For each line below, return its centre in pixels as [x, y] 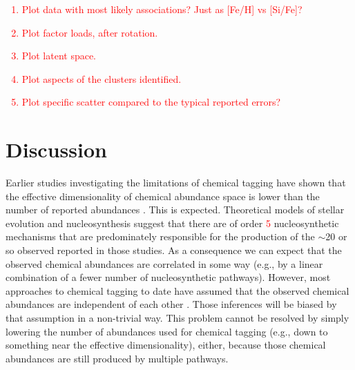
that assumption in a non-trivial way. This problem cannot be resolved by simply [177, 318]
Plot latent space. [59, 56]
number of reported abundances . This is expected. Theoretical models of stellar [175, 210]
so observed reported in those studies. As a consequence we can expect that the [174, 250]
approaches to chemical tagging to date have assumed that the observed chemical [177, 290]
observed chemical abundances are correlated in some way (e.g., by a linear [164, 263]
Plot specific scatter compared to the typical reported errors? [151, 102]
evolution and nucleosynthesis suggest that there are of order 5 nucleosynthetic [172, 223]
